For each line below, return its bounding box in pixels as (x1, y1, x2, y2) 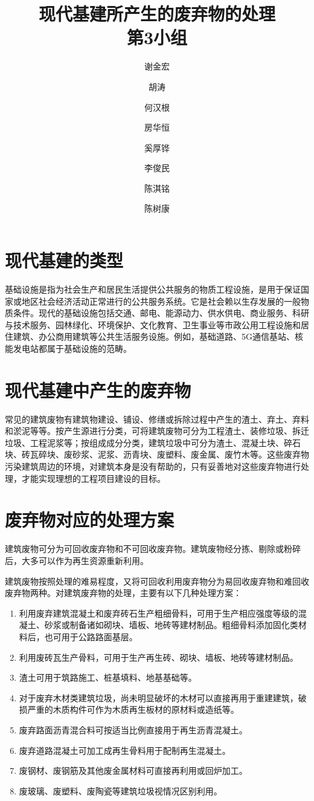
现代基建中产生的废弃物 (5, 377, 191, 402)
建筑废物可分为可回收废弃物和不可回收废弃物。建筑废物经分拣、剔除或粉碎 (5, 542, 301, 555)
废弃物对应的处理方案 (5, 507, 175, 532)
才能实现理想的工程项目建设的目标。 (21, 472, 165, 484)
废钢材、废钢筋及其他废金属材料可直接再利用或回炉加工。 (19, 764, 248, 777)
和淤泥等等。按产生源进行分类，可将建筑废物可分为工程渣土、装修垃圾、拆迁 (5, 424, 309, 437)
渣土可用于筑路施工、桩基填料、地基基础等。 (19, 671, 197, 684)
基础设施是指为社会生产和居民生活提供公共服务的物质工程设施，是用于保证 (5, 283, 301, 295)
